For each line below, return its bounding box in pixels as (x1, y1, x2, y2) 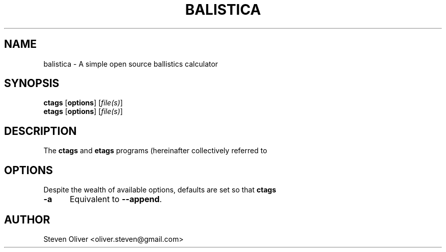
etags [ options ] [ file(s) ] (43, 107, 123, 116)
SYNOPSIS (4, 77, 60, 90)
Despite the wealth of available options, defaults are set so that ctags (43, 185, 276, 194)
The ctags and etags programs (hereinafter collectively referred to (43, 146, 267, 155)
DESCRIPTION (4, 124, 77, 137)
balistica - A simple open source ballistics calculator (43, 59, 218, 68)
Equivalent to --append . (69, 194, 162, 205)
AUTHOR (4, 213, 50, 226)
